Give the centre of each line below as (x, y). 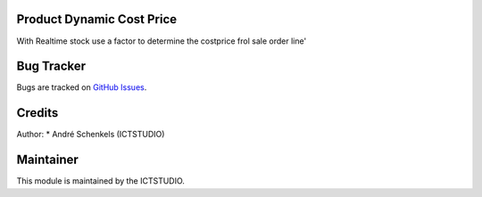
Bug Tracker (51, 66)
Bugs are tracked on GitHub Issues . (82, 87)
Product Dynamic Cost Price (97, 19)
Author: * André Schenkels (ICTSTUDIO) (91, 135)
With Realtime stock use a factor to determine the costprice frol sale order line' (162, 41)
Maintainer (48, 160)
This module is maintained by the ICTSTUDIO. (100, 181)
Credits (37, 113)
